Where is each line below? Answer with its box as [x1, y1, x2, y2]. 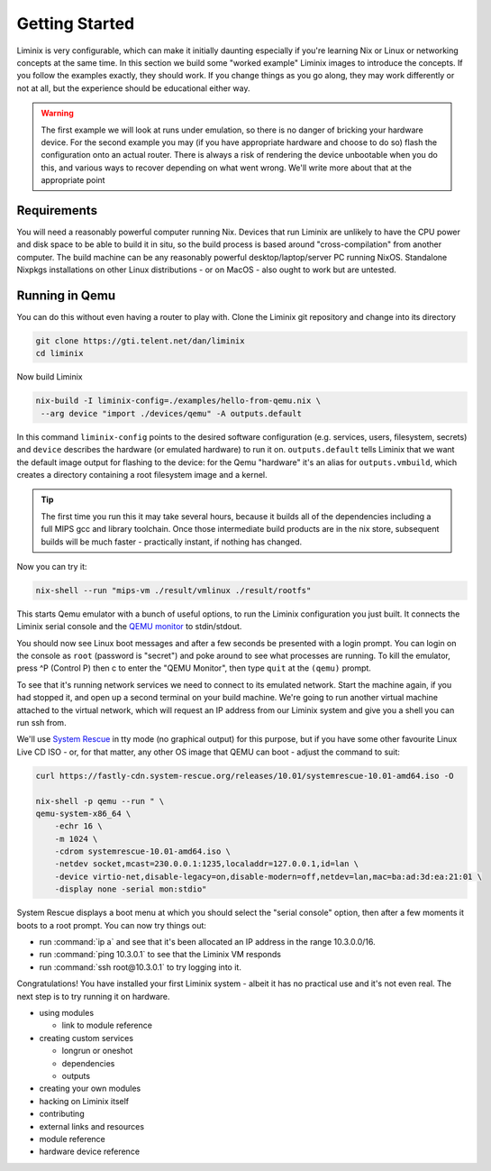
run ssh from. [16, 717, 67, 727]
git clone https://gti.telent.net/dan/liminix [35, 336, 245, 346]
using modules [39, 1007, 95, 1018]
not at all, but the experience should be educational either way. [16, 82, 250, 94]
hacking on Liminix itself [39, 1095, 130, 1106]
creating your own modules [39, 1083, 141, 1094]
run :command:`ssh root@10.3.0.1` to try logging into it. [39, 961, 242, 973]
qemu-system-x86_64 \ [35, 808, 132, 819]
